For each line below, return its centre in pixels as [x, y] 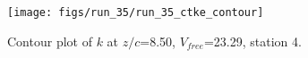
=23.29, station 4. [252, 41]
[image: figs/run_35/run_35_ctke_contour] [136, 12]
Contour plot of [50, 41]
